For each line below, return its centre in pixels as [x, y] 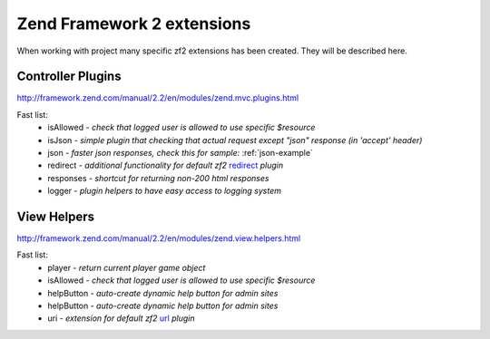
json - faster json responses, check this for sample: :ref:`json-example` [180, 153]
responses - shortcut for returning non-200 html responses [158, 178]
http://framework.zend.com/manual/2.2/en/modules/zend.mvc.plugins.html [158, 98]
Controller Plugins [69, 77]
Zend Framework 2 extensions [134, 24]
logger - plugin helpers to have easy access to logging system [164, 191]
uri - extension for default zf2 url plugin [121, 318]
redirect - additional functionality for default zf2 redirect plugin [166, 165]
